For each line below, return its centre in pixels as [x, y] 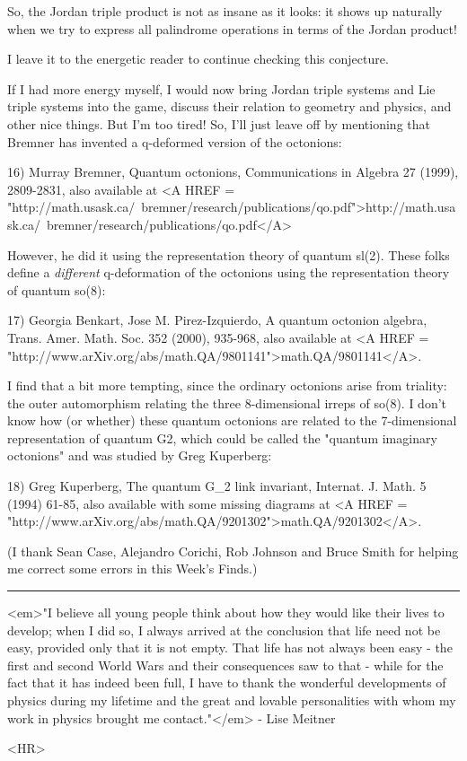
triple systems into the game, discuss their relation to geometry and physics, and [229, 106]
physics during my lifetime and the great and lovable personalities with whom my [232, 700]
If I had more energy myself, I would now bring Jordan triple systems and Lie [221, 88]
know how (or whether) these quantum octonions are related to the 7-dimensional [232, 420]
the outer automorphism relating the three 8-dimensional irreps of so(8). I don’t [227, 402]
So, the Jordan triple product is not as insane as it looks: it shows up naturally [225, 11]
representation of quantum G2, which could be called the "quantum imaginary [222, 437]
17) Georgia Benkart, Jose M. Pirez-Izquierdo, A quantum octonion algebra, [217, 320]
